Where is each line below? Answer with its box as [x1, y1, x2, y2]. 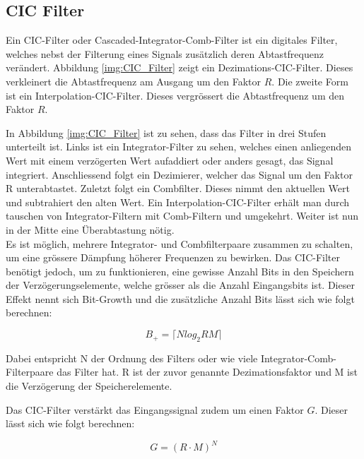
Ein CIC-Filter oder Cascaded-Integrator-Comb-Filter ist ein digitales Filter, [6, 32, 338, 47]
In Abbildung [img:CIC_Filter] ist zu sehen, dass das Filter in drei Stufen [6, 125, 327, 140]
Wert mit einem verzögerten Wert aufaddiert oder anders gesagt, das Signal [6, 153, 334, 167]
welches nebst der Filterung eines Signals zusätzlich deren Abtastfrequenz [6, 46, 324, 61]
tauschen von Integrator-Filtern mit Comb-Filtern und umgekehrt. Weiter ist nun [6, 208, 358, 223]
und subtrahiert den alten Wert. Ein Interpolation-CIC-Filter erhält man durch [6, 194, 350, 209]
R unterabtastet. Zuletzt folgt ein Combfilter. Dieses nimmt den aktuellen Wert [6, 181, 350, 196]
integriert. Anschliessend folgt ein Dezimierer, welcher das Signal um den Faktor [6, 167, 353, 181]
